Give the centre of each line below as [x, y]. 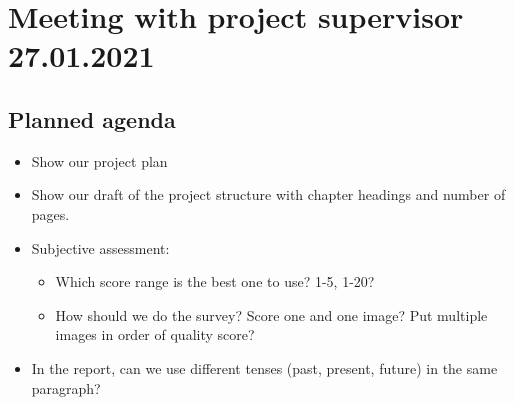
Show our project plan [99, 160]
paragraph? [66, 387]
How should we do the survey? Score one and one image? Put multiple [271, 314]
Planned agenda [92, 118]
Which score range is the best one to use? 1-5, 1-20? [215, 281]
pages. [50, 213]
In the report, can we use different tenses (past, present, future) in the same [264, 367]
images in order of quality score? [155, 334]
